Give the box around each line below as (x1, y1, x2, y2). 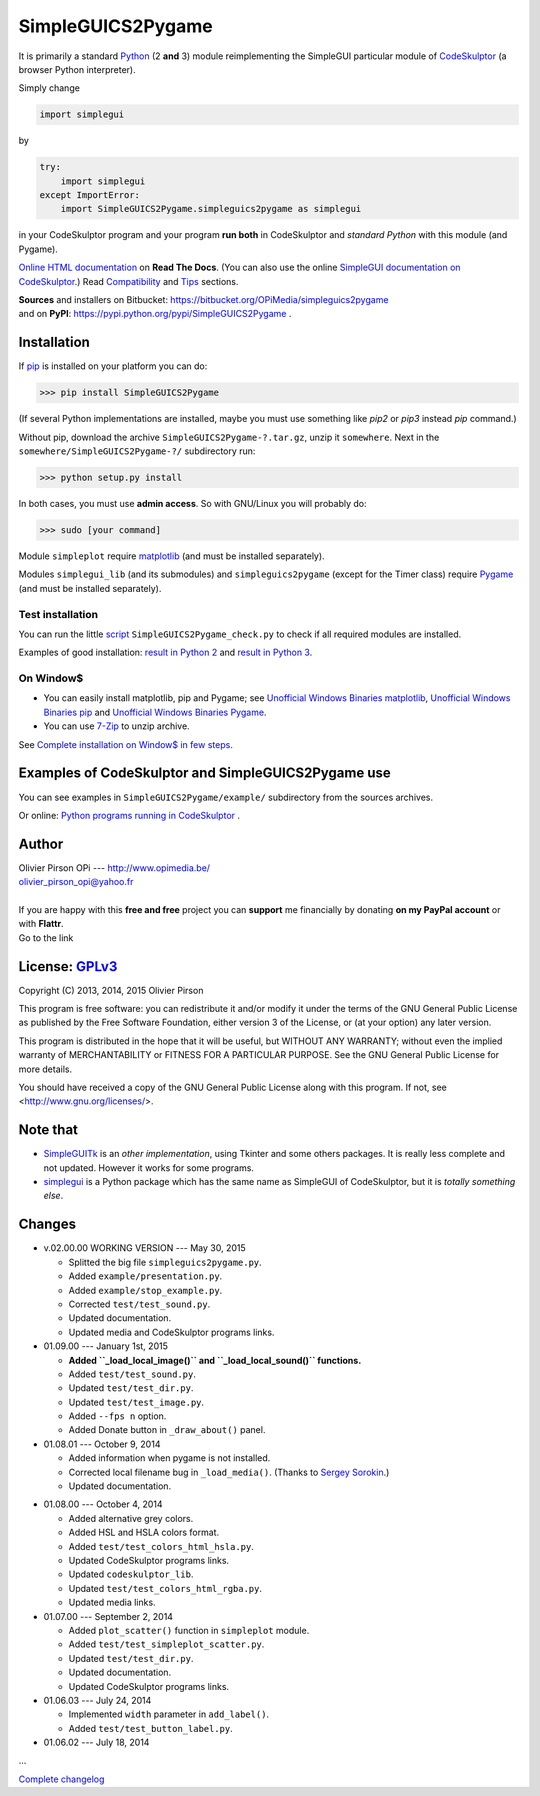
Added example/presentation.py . (68, 1270, 223, 1282)
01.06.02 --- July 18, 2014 (43, 1736, 150, 1749)
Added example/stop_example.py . (68, 1284, 223, 1296)
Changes (18, 1216, 77, 1233)
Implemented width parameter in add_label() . (68, 1708, 270, 1720)
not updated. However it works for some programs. (43, 1161, 255, 1174)
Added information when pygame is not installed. (68, 1452, 271, 1464)
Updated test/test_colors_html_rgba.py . (68, 1582, 263, 1594)
